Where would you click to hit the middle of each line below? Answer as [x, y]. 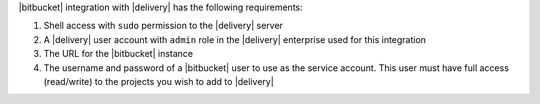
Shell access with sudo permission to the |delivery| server [163, 26]
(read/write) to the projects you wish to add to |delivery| [158, 81]
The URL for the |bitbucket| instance [118, 54]
